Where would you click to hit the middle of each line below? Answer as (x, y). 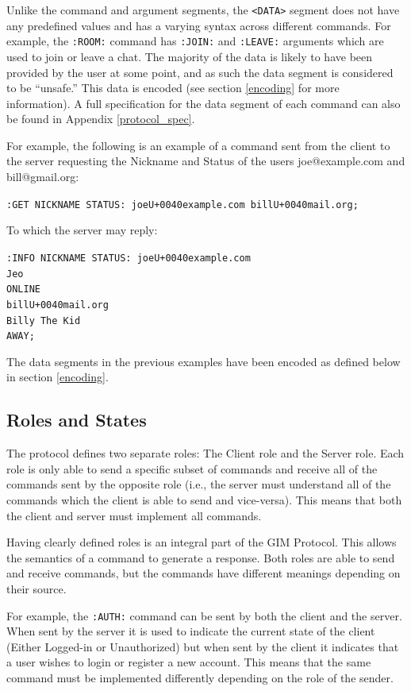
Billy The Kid (44, 320)
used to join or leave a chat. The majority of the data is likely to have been (190, 56)
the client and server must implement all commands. (134, 515)
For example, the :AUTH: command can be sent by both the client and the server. (204, 615)
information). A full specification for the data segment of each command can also (204, 103)
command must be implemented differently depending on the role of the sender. (200, 678)
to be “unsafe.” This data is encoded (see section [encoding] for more (173, 88)
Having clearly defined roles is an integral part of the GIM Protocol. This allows (202, 542)
